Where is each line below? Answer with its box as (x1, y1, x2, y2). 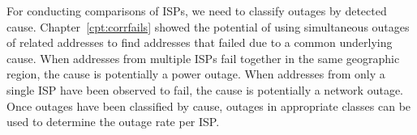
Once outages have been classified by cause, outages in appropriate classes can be (6, 97, 411, 114)
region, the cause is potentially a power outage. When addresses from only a (6, 65, 385, 82)
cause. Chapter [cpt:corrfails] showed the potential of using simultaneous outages (6, 18, 410, 35)
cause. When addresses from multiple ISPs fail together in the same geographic (6, 49, 400, 66)
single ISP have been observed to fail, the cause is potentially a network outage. (6, 81, 404, 98)
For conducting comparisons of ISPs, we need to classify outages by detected (6, 2, 387, 19)
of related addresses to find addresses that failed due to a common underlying (6, 34, 393, 51)
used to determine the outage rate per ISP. (6, 113, 220, 130)
